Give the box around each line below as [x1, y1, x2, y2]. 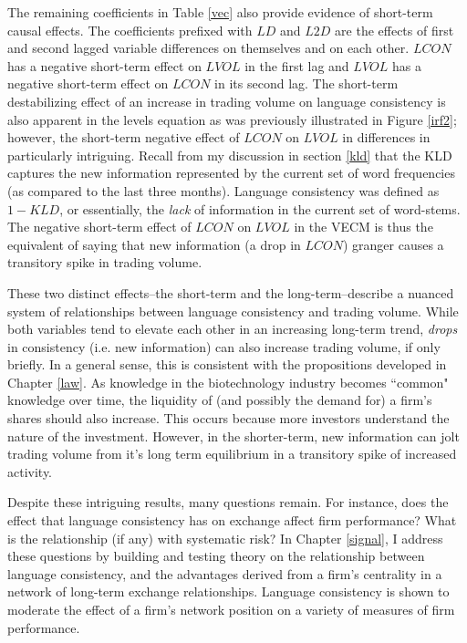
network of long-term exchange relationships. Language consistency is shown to [7, 582, 450, 601]
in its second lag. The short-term [214, 74, 399, 93]
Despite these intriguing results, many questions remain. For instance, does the [7, 493, 449, 512]
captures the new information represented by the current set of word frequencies [7, 163, 455, 182]
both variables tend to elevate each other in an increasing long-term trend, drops [7, 319, 458, 338]
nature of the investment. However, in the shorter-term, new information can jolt [7, 426, 460, 445]
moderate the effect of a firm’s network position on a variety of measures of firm [7, 600, 455, 618]
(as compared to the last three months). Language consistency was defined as [7, 181, 440, 200]
